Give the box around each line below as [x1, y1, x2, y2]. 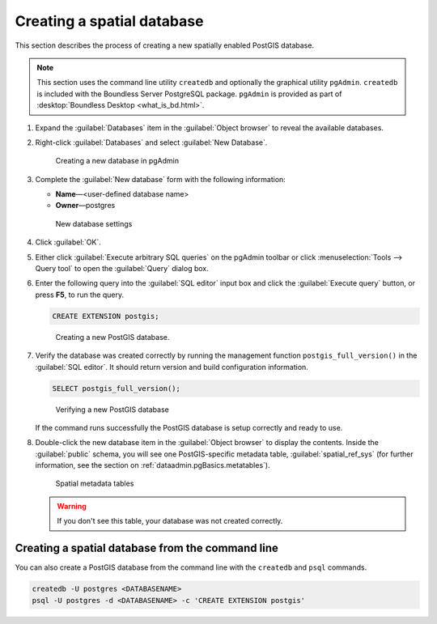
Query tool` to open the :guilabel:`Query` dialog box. [35, 264, 210, 274]
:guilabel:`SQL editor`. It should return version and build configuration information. [35, 362, 309, 371]
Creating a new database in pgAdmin [55, 156, 180, 166]
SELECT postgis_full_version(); [52, 384, 181, 393]
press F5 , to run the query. [35, 290, 125, 299]
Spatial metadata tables [55, 478, 134, 489]
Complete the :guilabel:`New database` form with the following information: [35, 174, 286, 184]
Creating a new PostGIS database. [55, 332, 170, 342]
